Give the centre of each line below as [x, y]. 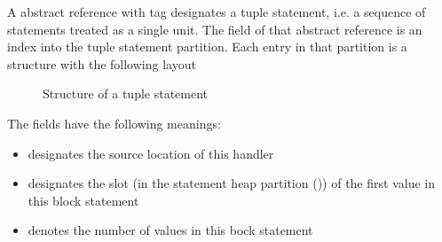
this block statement [83, 200]
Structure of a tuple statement [126, 94]
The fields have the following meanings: [114, 123]
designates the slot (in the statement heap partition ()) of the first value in [231, 183]
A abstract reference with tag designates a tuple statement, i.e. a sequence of [217, 12]
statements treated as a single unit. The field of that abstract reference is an [215, 29]
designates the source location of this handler [151, 153]
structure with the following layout [102, 63]
